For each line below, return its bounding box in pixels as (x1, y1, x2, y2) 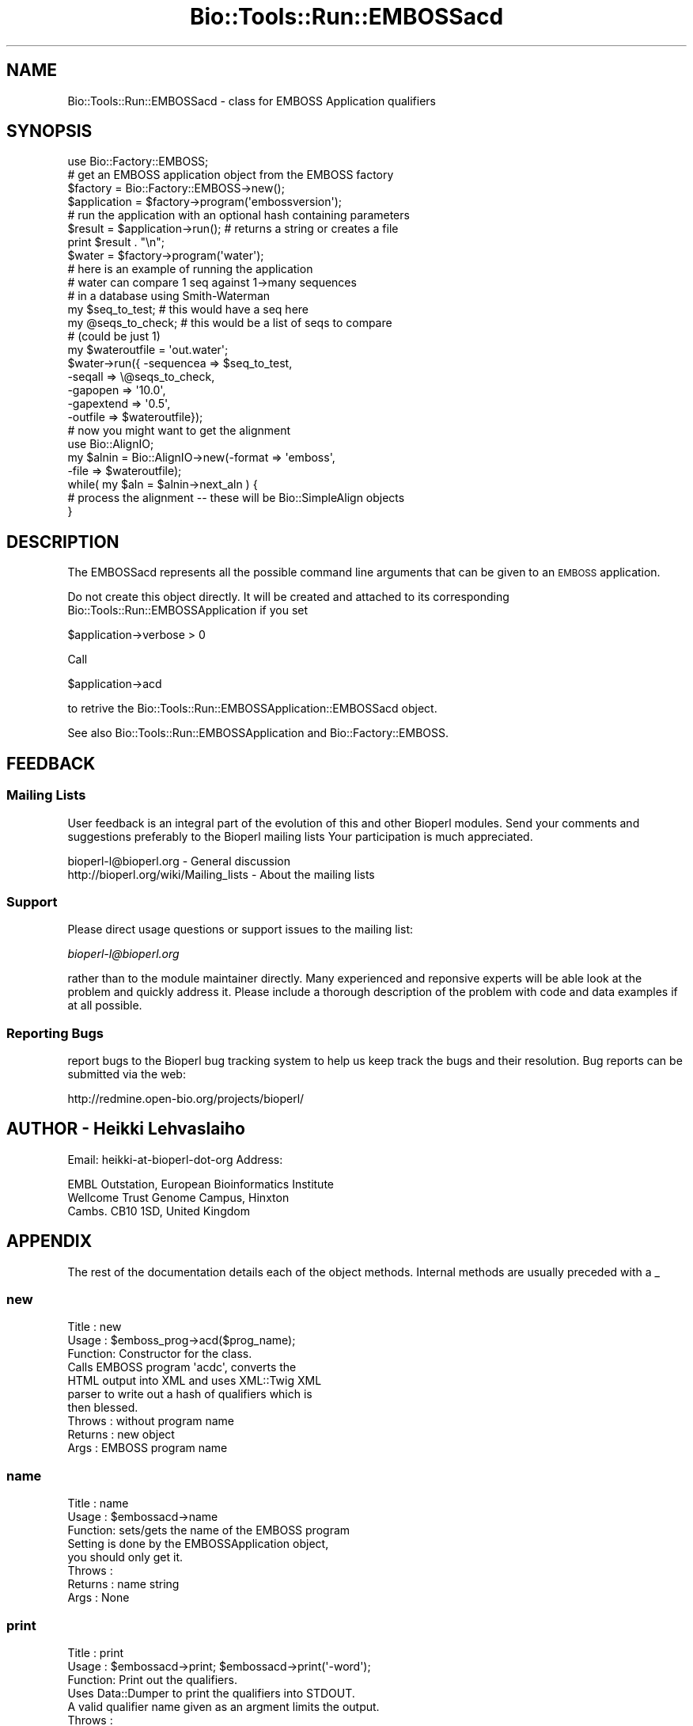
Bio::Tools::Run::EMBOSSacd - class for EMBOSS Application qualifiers (67, 93, 436, 108)
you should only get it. (67, 1550, 184, 1564)
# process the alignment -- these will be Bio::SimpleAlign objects (67, 491, 405, 505)
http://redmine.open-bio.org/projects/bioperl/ (67, 1092, 305, 1105)
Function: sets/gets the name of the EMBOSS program (67, 1523, 350, 1538)
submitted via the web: (67, 1067, 186, 1081)
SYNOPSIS (6, 121, 93, 142)
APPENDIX (6, 1231, 93, 1252)
